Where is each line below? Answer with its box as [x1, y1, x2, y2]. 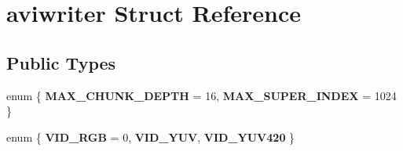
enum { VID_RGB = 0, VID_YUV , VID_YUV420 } [6, 128, 295, 145]
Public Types [6, 50, 116, 74]
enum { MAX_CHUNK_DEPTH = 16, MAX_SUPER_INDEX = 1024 [6, 87, 397, 103]
